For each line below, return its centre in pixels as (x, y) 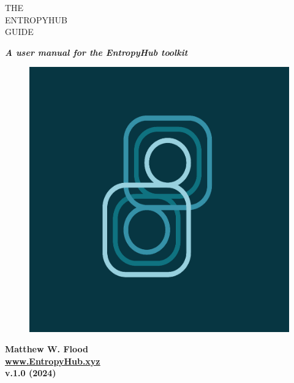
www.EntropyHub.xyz (53, 361)
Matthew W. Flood (47, 349)
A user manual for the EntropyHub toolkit (96, 52)
